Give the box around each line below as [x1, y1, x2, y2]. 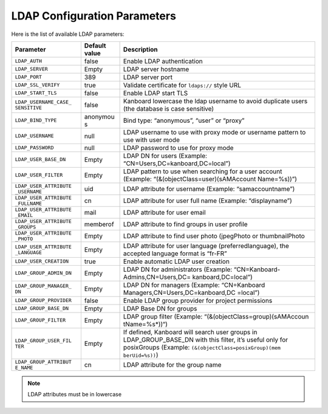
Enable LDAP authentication [123, 57, 203, 65]
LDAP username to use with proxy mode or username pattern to [123, 128, 306, 136]
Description [123, 45, 158, 53]
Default [84, 41, 106, 50]
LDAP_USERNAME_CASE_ [15, 98, 72, 105]
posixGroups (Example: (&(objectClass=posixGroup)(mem [123, 343, 281, 351]
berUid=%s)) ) [123, 350, 159, 359]
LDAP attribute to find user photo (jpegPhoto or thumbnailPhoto [123, 232, 305, 240]
